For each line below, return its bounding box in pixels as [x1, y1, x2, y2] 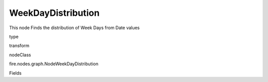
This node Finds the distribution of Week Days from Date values [9, 25, 140, 31]
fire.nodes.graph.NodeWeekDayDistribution [9, 61, 99, 67]
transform [9, 42, 30, 49]
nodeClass [9, 52, 31, 58]
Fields [9, 70, 22, 76]
